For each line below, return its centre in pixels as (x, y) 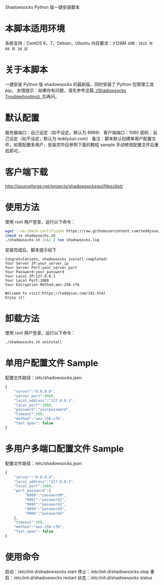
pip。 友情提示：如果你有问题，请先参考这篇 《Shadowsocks (66, 90)
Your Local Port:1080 (27, 281)
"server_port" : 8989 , (35, 396)
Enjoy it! (15, 298)
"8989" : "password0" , (46, 495)
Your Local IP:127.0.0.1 (30, 276)
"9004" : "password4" (44, 513)
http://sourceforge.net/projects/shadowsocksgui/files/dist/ (64, 186)
